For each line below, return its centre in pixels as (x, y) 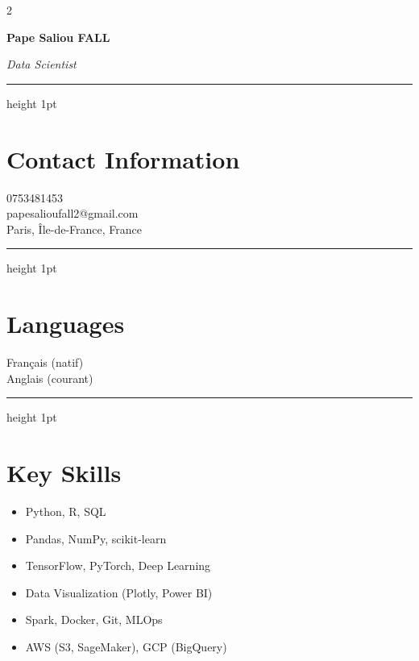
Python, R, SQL (66, 511)
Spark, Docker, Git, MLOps (94, 619)
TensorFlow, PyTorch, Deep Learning (118, 565)
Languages (66, 324)
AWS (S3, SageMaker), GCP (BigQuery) (126, 646)
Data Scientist (41, 64)
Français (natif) (45, 362)
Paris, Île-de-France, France (74, 229)
